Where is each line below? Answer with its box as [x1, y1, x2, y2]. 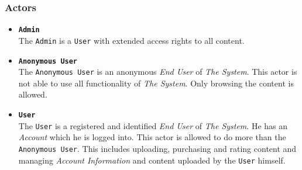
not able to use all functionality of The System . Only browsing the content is [18, 77, 294, 89]
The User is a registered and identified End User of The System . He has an [18, 119, 288, 131]
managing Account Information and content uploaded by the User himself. [18, 154, 286, 166]
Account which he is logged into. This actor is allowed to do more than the [18, 131, 286, 143]
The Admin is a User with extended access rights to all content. [18, 34, 245, 46]
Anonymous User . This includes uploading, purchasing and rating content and [18, 142, 297, 154]
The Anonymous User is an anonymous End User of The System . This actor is [18, 65, 297, 78]
